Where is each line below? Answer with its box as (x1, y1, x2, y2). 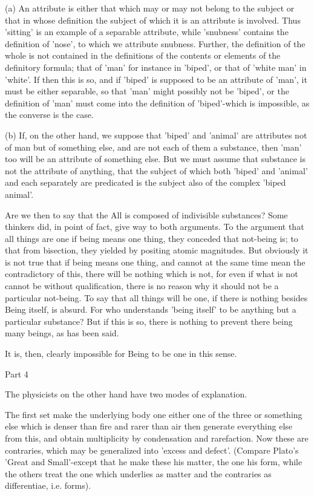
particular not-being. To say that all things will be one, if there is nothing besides (5, 291, 308, 304)
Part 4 (5, 367, 28, 380)
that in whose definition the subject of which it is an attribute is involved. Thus (5, 13, 301, 26)
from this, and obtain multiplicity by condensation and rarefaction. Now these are (5, 432, 309, 444)
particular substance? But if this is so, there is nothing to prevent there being (5, 315, 293, 327)
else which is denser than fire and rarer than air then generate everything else (5, 420, 293, 432)
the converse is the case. (5, 108, 94, 121)
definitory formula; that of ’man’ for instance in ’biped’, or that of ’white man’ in (5, 60, 307, 73)
